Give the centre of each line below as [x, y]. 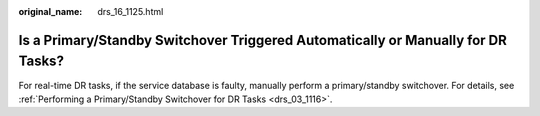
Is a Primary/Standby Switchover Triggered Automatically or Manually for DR [262, 40]
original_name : [50, 11]
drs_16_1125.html [130, 11]
